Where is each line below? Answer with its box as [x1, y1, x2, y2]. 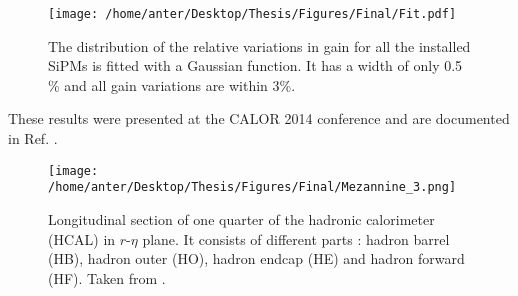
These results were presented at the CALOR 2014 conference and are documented [8, 108, 510, 129]
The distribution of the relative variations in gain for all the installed [48, 35, 471, 56]
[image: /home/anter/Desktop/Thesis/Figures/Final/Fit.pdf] [48, 7, 457, 21]
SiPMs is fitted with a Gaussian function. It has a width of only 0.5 [48, 55, 463, 76]
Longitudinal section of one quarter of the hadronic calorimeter [48, 208, 435, 229]
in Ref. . [8, 128, 58, 149]
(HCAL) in [48, 228, 116, 249]
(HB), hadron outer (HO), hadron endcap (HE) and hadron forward [48, 248, 465, 269]
